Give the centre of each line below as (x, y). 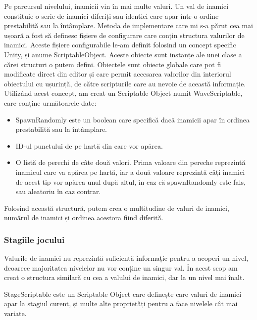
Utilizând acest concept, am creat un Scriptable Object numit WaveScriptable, (123, 93)
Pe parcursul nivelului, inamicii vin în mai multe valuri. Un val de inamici (116, 6)
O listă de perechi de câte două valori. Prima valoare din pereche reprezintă (130, 162)
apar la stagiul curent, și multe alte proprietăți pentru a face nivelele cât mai (121, 303)
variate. (15, 313)
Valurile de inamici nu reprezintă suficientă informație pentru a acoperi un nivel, (126, 258)
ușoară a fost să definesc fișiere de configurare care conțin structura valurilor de (124, 35)
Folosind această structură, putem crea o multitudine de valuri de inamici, (117, 208)
